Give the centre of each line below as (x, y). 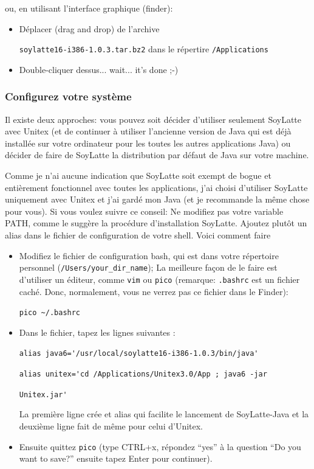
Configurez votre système (68, 96)
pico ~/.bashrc (50, 313)
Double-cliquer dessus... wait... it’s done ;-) (99, 69)
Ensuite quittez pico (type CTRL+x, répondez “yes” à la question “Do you (160, 446)
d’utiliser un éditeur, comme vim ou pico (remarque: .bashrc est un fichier (159, 279)
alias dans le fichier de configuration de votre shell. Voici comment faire (138, 235)
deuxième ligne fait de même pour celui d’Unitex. (111, 426)
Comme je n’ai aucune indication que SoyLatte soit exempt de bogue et (138, 175)
